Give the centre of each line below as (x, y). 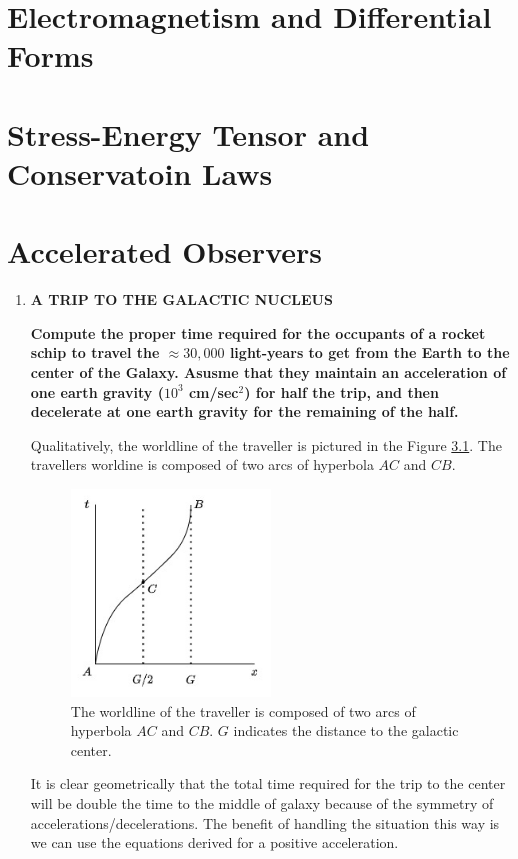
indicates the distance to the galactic (346, 730)
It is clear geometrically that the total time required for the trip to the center (268, 783)
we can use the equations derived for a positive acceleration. (214, 842)
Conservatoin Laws (140, 172)
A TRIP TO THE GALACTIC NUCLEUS (181, 299)
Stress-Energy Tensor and (188, 133)
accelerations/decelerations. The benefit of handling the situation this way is (265, 822)
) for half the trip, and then (341, 391)
